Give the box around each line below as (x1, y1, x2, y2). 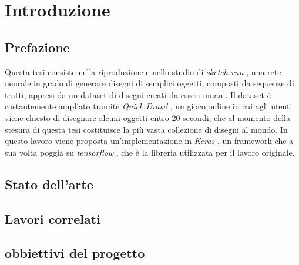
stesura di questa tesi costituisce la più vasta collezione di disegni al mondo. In (5, 123, 288, 135)
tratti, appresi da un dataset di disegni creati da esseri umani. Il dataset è (5, 88, 271, 100)
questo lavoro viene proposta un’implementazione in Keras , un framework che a (5, 135, 294, 147)
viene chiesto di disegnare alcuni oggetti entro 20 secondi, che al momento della (5, 111, 290, 123)
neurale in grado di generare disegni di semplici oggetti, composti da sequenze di (5, 77, 294, 89)
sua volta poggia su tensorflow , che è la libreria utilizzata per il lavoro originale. (5, 146, 295, 158)
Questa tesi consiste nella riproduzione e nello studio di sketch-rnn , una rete (5, 65, 281, 78)
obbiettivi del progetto (5, 244, 145, 262)
